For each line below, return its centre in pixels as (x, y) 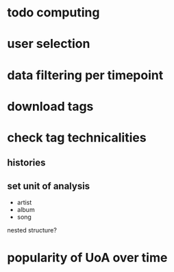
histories (26, 163)
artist (24, 202)
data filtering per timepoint (85, 75)
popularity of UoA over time (87, 258)
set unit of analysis (49, 186)
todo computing (53, 13)
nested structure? (32, 230)
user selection (49, 44)
